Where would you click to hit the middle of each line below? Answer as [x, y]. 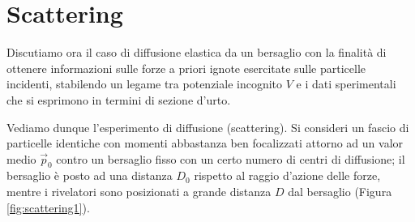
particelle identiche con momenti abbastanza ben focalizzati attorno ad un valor [205, 143]
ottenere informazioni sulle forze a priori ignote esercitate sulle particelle [186, 68]
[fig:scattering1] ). [48, 207]
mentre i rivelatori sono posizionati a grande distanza [139, 192]
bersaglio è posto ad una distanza [90, 175]
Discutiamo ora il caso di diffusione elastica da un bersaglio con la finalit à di [197, 52]
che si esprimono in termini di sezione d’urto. [119, 99]
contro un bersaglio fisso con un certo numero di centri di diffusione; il [231, 158]
